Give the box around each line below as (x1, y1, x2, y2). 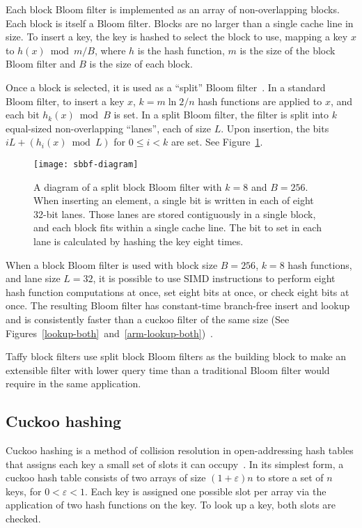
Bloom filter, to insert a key (6, 93, 125, 108)
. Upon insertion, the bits (221, 121, 329, 135)
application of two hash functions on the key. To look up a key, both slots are (6, 497, 336, 512)
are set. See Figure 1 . (171, 134, 263, 149)
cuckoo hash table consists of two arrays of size (6, 470, 206, 485)
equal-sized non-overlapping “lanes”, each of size (6, 121, 212, 135)
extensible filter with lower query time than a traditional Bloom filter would (6, 362, 330, 377)
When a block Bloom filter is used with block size (6, 257, 218, 272)
